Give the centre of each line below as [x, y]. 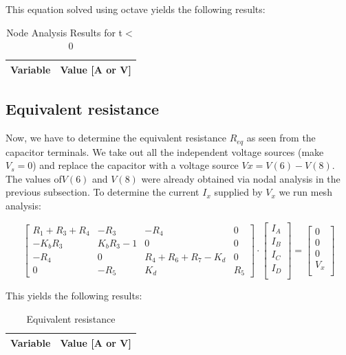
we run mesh [305, 192]
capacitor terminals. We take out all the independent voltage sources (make [165, 151]
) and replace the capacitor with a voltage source [136, 165]
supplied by [238, 192]
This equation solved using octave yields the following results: [136, 9]
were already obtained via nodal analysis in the [241, 178]
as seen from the [281, 138]
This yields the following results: [74, 296]
